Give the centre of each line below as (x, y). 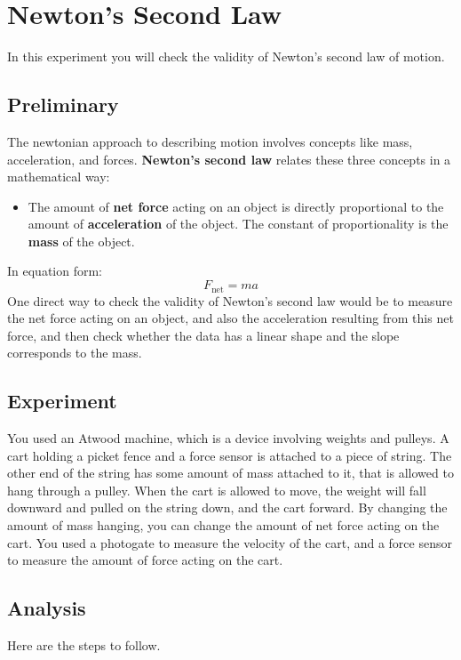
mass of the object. (81, 241)
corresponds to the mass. (75, 353)
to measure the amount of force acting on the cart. (145, 560)
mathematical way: (59, 177)
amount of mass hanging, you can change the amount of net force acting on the (223, 525)
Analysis (47, 608)
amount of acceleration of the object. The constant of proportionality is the (238, 224)
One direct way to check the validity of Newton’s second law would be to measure (230, 300)
